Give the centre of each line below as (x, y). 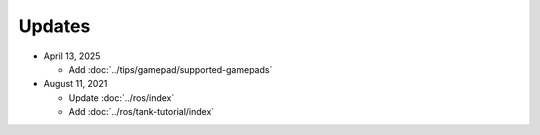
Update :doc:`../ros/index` (121, 97)
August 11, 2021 (75, 84)
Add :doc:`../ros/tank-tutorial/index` (141, 112)
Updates (54, 26)
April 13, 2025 (72, 56)
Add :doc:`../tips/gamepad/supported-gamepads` (170, 69)
